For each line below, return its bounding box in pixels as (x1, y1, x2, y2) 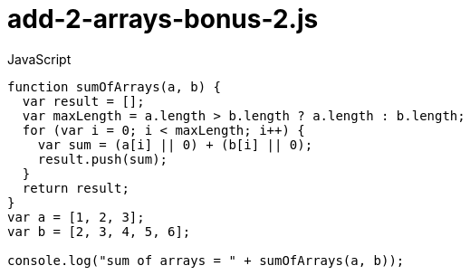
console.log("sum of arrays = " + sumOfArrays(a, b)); (7, 252, 405, 268)
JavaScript (7, 51, 72, 67)
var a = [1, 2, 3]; (7, 209, 145, 224)
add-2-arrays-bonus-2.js (7, 4, 319, 34)
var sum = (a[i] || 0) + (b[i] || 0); (37, 137, 313, 152)
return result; (22, 180, 129, 195)
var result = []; (22, 93, 145, 109)
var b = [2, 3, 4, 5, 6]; (7, 223, 191, 239)
